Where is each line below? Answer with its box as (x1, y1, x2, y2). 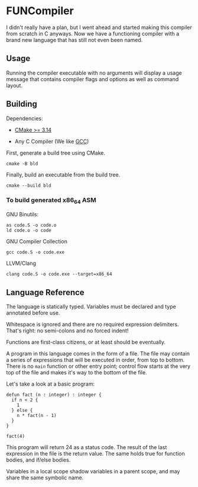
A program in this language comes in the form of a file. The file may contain (6, 350, 190, 357)
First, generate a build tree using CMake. (6, 149, 105, 156)
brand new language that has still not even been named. (6, 36, 143, 43)
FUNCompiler (6, 4, 74, 18)
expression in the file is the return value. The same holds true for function (6, 450, 185, 457)
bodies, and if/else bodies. (6, 456, 71, 463)
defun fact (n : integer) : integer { (6, 392, 102, 398)
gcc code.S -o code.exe (6, 249, 65, 255)
